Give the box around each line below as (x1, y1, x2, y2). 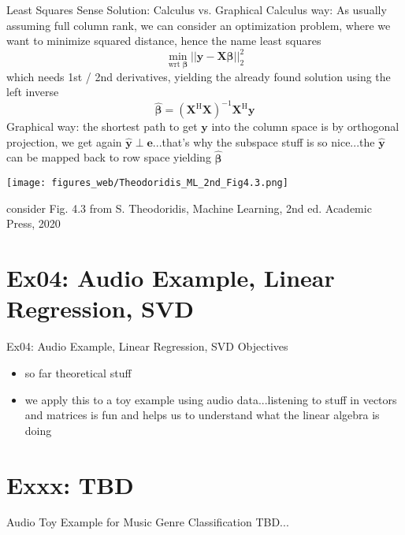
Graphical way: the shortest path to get (6, 118, 198, 135)
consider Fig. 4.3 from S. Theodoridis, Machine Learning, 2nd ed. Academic (6, 199, 372, 216)
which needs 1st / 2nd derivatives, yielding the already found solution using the (6, 68, 391, 84)
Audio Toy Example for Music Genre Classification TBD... (6, 514, 289, 530)
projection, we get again (6, 133, 122, 150)
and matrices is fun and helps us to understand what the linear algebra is (24, 407, 380, 423)
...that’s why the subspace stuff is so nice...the (152, 133, 375, 150)
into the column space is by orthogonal (211, 118, 399, 135)
